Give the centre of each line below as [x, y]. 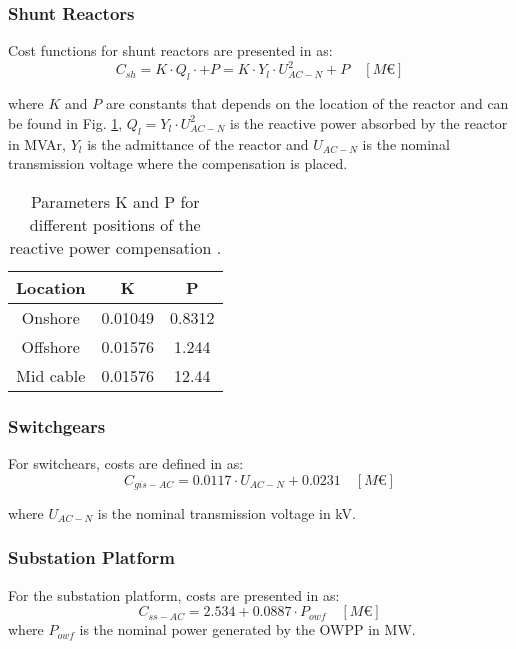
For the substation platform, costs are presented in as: [174, 594]
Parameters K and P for [115, 201]
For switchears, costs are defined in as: [126, 462]
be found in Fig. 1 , [65, 122]
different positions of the [115, 224]
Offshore [50, 346]
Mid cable [51, 375]
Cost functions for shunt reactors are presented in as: [170, 50]
